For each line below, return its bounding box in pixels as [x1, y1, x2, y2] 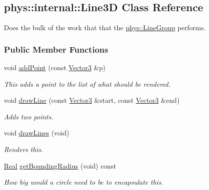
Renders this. [4, 144, 43, 154]
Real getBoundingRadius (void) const [4, 160, 116, 171]
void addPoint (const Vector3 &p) [4, 62, 106, 73]
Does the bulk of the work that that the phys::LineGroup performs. [4, 22, 206, 33]
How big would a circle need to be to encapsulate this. [4, 177, 164, 187]
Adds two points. [4, 111, 54, 121]
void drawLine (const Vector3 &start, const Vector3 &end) [4, 95, 180, 105]
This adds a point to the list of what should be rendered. [4, 78, 171, 89]
